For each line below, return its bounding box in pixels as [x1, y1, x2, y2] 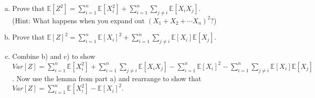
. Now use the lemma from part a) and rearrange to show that [12, 73, 202, 83]
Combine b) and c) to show [12, 51, 96, 61]
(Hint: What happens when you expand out [12, 15, 145, 25]
